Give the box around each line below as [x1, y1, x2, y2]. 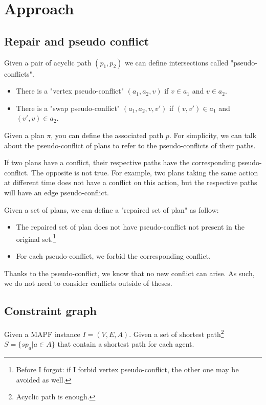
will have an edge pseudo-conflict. [4, 187, 109, 197]
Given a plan [4, 129, 45, 140]
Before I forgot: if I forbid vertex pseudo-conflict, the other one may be [16, 364, 239, 374]
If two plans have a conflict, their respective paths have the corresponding [4, 157, 236, 168]
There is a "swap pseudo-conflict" [16, 102, 120, 113]
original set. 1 [16, 232, 56, 244]
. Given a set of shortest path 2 [129, 327, 224, 339]
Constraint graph [4, 303, 97, 319]
